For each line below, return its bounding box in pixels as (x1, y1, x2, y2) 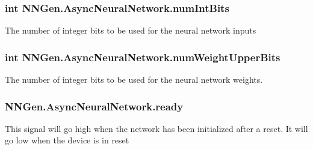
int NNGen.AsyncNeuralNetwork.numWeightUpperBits (5, 49, 280, 64)
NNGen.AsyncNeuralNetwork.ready (5, 98, 184, 113)
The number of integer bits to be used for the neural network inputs (5, 24, 256, 37)
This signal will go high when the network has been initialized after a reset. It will (5, 122, 308, 134)
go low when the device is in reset (5, 134, 129, 146)
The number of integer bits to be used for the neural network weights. (5, 73, 263, 86)
